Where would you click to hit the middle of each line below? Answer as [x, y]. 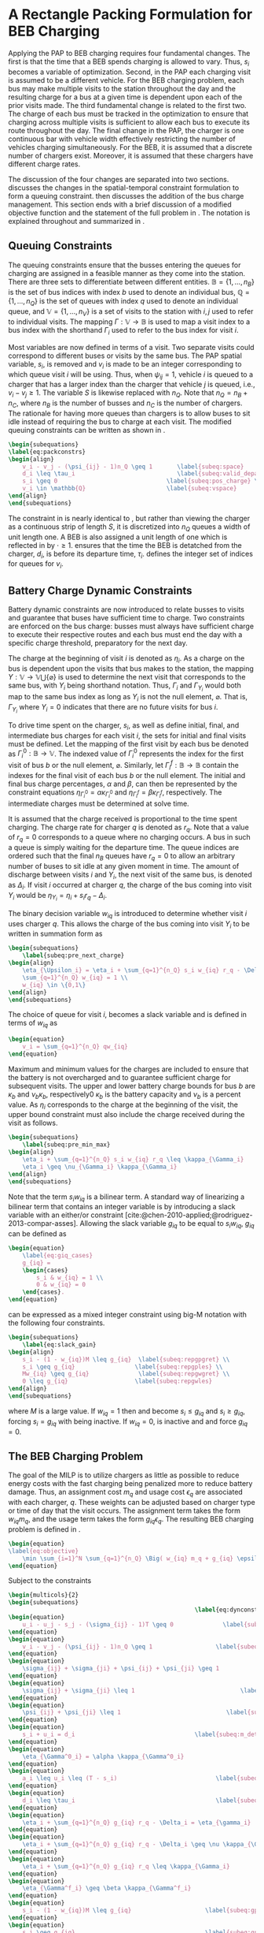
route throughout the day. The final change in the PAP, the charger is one [126, 130]
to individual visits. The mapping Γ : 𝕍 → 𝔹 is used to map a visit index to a [129, 322]
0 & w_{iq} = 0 [61, 1285]
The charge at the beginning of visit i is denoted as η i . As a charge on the [126, 659]
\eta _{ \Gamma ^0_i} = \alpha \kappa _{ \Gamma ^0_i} [103, 1756]
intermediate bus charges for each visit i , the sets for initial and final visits [127, 736]
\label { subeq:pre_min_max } [66, 1145]
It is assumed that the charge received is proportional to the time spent [123, 818]
